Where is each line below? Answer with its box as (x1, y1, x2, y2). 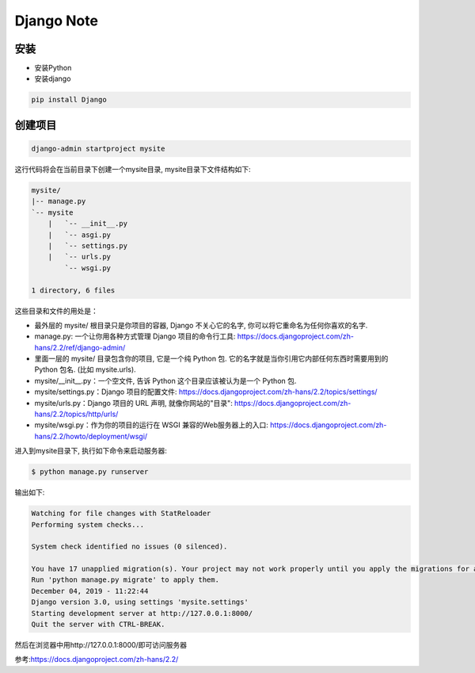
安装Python (34, 63, 72, 73)
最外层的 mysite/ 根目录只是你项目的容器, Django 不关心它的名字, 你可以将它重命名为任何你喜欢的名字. (34, 320, 368, 330)
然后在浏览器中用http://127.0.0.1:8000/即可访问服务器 (14, 640, 188, 650)
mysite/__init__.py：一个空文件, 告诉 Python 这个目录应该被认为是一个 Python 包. (34, 376, 297, 385)
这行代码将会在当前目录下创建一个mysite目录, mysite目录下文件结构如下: (14, 165, 251, 174)
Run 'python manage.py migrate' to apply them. (31, 575, 219, 584)
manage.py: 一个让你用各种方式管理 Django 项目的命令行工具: (34, 331, 236, 341)
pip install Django (31, 95, 107, 105)
